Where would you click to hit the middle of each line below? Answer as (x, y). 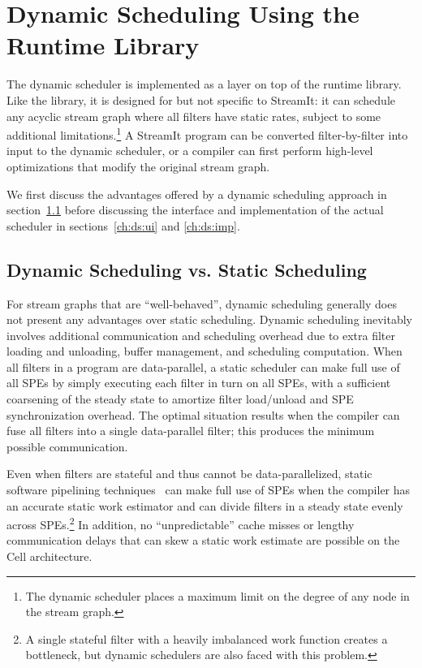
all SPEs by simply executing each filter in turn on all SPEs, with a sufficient (199, 383)
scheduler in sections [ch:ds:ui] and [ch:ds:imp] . (123, 225)
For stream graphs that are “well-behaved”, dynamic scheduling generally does (202, 303)
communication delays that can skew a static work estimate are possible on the (203, 540)
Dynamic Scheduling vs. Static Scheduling (187, 269)
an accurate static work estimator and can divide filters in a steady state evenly (205, 505)
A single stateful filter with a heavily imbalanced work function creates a (207, 638)
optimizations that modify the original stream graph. (138, 166)
